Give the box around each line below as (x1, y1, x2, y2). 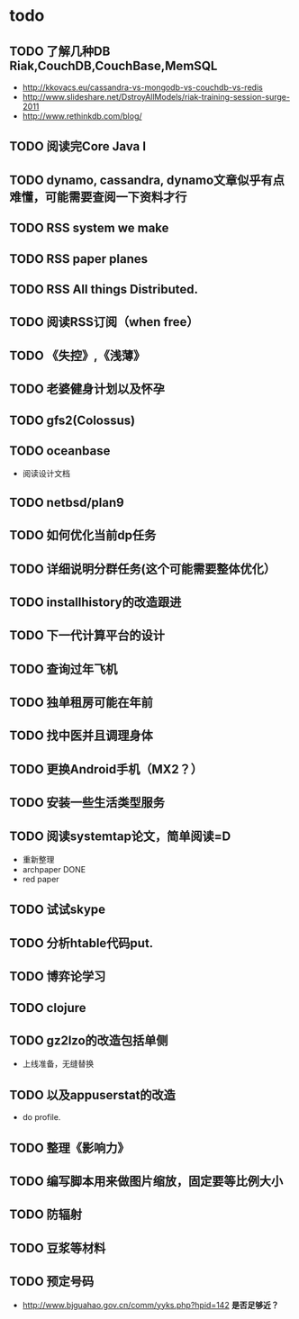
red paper (22, 874, 60, 885)
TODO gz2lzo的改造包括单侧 (9, 1033, 168, 1048)
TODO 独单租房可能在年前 (9, 695, 153, 710)
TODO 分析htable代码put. (9, 935, 154, 951)
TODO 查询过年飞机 (9, 661, 118, 676)
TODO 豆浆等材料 (9, 1240, 106, 1256)
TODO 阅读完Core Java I (9, 139, 147, 154)
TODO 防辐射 (9, 1207, 83, 1223)
